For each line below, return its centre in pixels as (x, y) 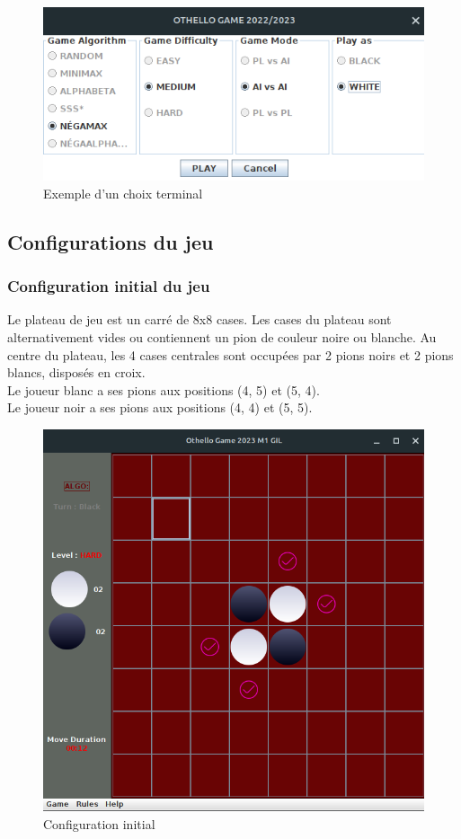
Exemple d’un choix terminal (123, 193)
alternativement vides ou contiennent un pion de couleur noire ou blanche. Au (222, 337)
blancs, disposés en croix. (76, 372)
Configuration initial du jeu (109, 286)
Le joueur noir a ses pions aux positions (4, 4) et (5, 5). (160, 407)
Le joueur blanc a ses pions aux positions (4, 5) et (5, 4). (164, 389)
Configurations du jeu (111, 241)
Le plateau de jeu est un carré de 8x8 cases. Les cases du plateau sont (199, 319)
